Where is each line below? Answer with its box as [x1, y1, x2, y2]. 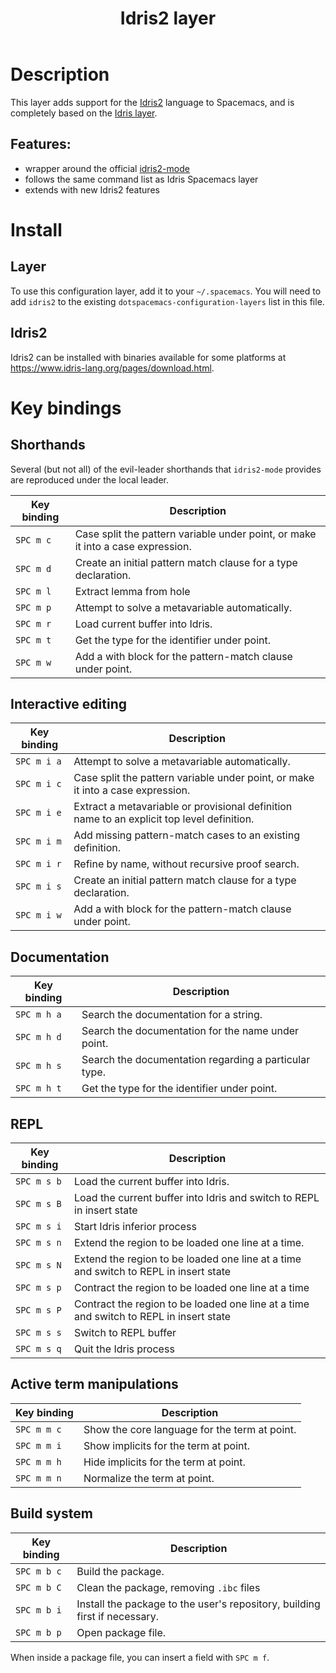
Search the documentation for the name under [81, 1024, 300, 1038]
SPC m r [15, 618, 52, 629]
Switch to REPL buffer [74, 1326, 177, 1339]
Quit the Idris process [74, 1342, 175, 1356]
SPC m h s [15, 1060, 62, 1072]
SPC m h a [15, 1009, 62, 1021]
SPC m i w [15, 910, 62, 921]
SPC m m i [15, 1440, 62, 1451]
